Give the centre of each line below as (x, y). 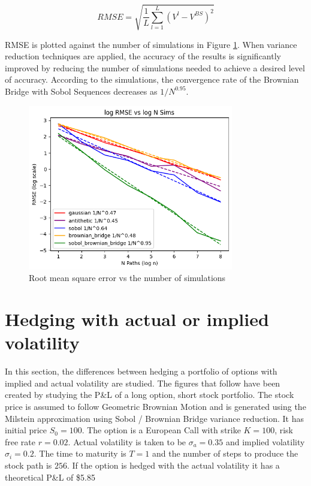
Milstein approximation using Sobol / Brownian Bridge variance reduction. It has (155, 418)
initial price (26, 430)
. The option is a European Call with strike (161, 430)
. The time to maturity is (80, 453)
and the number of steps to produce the (225, 453)
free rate (20, 441)
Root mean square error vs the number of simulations (127, 278)
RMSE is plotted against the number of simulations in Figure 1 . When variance (151, 44)
